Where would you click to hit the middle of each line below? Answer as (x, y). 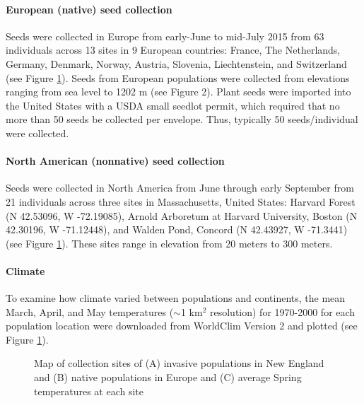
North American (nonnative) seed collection (115, 161)
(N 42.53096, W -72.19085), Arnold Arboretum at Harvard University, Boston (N (182, 215)
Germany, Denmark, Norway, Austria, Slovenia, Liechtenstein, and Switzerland (176, 63)
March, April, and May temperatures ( (90, 311)
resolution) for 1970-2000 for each (282, 311)
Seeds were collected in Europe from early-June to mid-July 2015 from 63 (165, 36)
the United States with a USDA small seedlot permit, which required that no (173, 105)
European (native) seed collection (89, 9)
